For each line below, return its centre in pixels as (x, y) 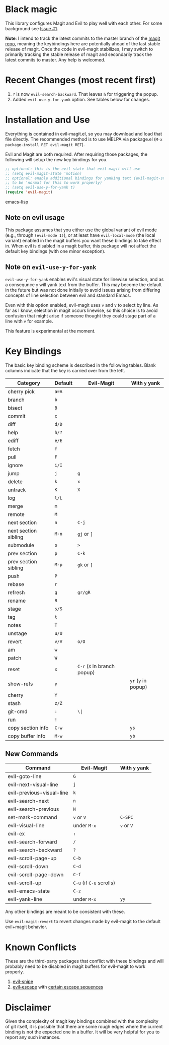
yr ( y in (138, 680)
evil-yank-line (25, 899)
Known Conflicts (41, 947)
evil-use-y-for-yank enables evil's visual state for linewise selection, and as (84, 279)
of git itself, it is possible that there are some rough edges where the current (84, 1027)
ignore (15, 465)
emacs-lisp (17, 202)
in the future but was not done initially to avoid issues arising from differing (83, 290)
